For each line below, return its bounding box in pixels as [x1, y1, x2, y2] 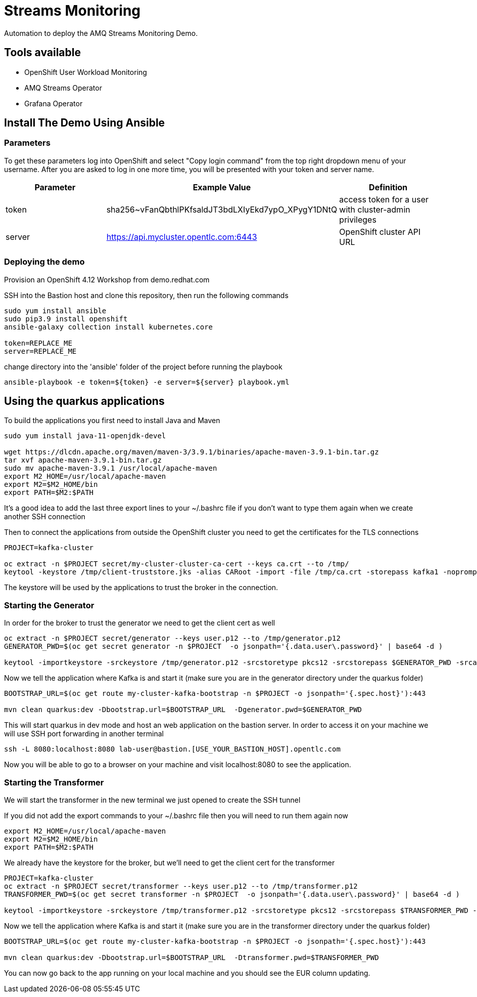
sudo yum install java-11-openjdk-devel [4, 432, 166, 440]
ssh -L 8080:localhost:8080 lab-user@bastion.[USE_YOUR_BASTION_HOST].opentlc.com [4, 745, 341, 754]
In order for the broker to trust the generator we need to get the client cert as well [4, 618, 275, 628]
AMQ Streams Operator [24, 83, 102, 92]
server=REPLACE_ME [4, 347, 77, 355]
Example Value [193, 182, 251, 192]
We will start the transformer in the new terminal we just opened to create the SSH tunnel [4, 795, 301, 804]
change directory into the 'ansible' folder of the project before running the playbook [4, 362, 282, 371]
